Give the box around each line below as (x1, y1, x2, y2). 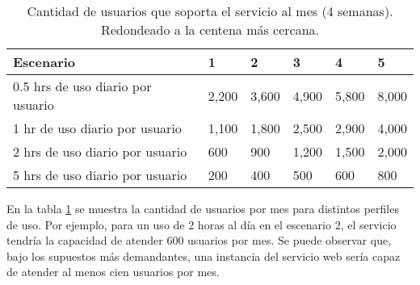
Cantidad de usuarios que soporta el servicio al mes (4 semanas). (27, 2, 393, 20)
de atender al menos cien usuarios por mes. (6, 263, 220, 280)
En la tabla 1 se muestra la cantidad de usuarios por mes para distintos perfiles (6, 200, 399, 216)
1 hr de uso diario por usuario (13, 119, 182, 137)
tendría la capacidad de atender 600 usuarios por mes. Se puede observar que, (6, 232, 392, 249)
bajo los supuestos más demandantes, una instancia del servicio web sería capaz (6, 247, 401, 264)
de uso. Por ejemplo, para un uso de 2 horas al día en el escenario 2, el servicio (6, 216, 397, 233)
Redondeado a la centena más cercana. (100, 20, 320, 39)
